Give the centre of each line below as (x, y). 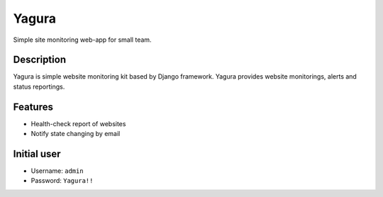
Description (40, 60)
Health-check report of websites (78, 123)
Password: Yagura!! (62, 181)
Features (33, 107)
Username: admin (57, 171)
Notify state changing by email (76, 134)
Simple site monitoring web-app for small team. (82, 40)
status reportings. (39, 86)
